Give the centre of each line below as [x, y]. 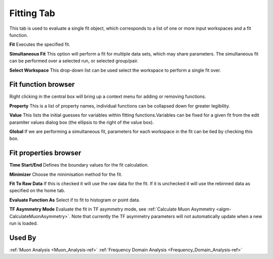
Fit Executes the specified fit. [40, 44]
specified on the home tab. [37, 191]
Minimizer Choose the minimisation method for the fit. [66, 174]
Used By [23, 238]
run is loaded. [24, 223]
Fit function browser [42, 85]
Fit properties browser [45, 153]
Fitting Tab [32, 13]
